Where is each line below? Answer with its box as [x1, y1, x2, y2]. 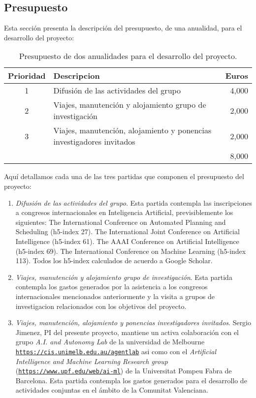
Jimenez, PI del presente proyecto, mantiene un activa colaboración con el [15, 327, 239, 337]
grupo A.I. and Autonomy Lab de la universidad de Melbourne [15, 337, 205, 347]
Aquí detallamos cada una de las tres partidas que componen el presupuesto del [4, 171, 244, 182]
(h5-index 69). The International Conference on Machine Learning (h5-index [15, 245, 246, 256]
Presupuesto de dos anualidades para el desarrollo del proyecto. [19, 50, 237, 62]
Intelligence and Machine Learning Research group [15, 356, 168, 366]
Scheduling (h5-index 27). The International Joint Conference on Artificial [15, 226, 240, 237]
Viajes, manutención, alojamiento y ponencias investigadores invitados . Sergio [15, 317, 252, 328]
